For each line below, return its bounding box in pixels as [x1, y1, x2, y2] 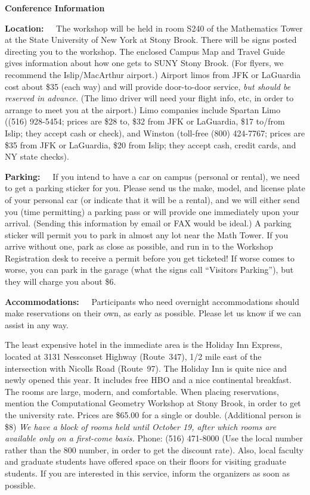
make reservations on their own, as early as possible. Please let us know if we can [5, 307, 302, 319]
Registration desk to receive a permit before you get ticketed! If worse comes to [5, 251, 294, 264]
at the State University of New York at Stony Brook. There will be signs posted [5, 33, 297, 46]
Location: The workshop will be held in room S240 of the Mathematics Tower [5, 21, 303, 34]
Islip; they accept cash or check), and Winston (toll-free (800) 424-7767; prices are [5, 126, 305, 139]
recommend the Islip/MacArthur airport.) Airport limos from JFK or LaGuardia [5, 68, 301, 80]
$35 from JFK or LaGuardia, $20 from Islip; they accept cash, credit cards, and [5, 138, 296, 151]
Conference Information [5, 2, 105, 14]
